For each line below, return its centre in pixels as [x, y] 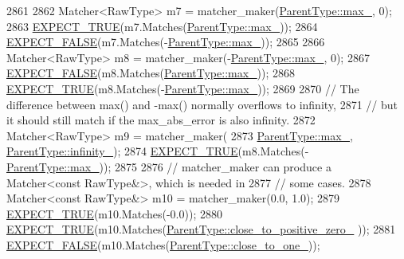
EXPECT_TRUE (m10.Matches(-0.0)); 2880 [114, 213]
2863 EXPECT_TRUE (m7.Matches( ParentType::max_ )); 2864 [162, 26]
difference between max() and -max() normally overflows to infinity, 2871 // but [202, 104]
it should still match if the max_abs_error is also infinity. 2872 [161, 120]
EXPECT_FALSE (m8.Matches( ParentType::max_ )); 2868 [151, 73]
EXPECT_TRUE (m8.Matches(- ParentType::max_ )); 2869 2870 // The [183, 88]
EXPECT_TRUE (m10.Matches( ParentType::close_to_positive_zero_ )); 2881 [201, 229]
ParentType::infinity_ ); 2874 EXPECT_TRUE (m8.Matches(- [158, 151]
